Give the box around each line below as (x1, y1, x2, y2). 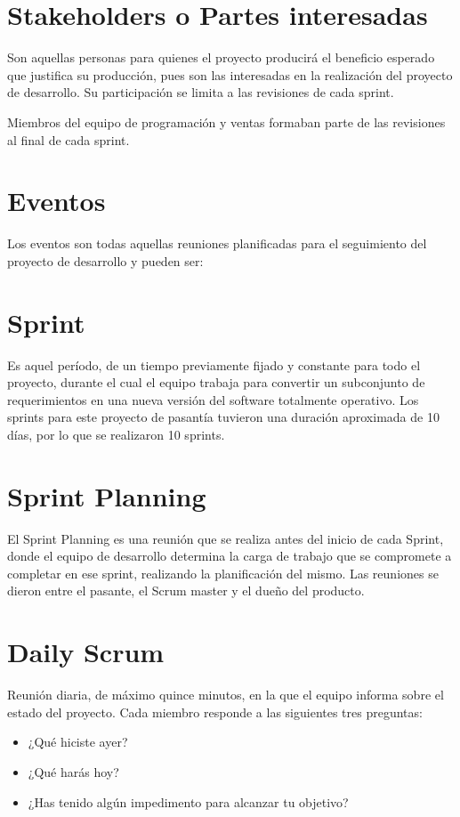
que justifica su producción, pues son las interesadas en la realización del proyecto (7, 65, 453, 84)
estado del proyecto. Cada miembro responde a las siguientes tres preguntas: (7, 702, 423, 721)
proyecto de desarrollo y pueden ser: (7, 251, 204, 270)
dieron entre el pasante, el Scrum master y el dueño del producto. (7, 581, 365, 600)
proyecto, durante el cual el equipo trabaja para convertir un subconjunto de (7, 373, 425, 392)
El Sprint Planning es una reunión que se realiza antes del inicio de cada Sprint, (7, 529, 444, 547)
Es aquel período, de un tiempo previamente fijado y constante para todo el (7, 355, 421, 374)
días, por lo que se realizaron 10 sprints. (7, 425, 225, 443)
